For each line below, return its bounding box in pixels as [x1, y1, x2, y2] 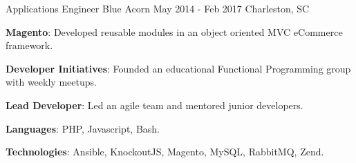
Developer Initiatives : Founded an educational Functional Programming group [6, 61, 351, 75]
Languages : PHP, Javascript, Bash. [6, 121, 160, 135]
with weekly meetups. [6, 75, 97, 89]
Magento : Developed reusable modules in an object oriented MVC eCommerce [6, 24, 343, 39]
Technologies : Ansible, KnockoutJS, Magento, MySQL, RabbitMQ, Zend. [6, 144, 324, 159]
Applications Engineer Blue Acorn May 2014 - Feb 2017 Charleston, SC [6, 1, 310, 15]
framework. [6, 38, 53, 52]
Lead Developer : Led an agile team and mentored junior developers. [6, 97, 303, 112]
